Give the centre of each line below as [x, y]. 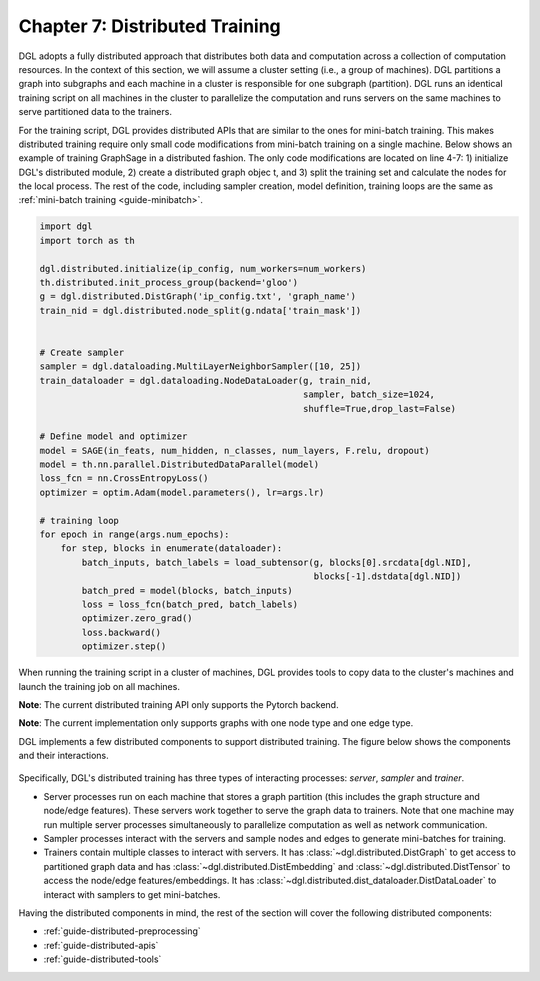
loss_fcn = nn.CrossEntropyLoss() [124, 478]
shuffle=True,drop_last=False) [380, 408]
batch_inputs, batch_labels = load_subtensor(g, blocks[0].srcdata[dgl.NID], [276, 562]
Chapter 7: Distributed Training [150, 26]
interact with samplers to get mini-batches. [132, 894]
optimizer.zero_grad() [137, 618]
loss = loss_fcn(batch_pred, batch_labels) [190, 604]
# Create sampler [82, 352]
